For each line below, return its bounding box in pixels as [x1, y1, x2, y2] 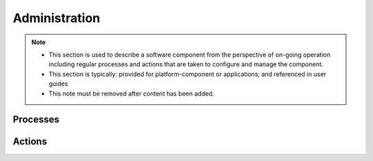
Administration [12, 10, 100, 26]
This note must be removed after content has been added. [48, 89, 214, 97]
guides [48, 79, 68, 88]
